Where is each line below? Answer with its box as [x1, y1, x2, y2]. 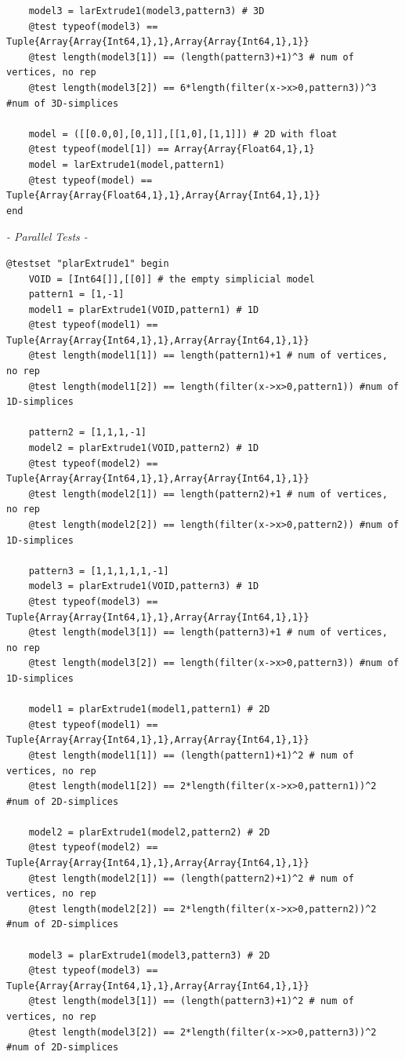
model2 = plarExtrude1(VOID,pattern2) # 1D [28, 442, 259, 454]
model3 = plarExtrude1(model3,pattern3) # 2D [28, 949, 270, 961]
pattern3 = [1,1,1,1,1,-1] [28, 565, 169, 577]
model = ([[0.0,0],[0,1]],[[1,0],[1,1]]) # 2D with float [28, 128, 338, 140]
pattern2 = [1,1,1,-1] [28, 427, 146, 439]
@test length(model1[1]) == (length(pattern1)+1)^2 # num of [28, 749, 354, 761]
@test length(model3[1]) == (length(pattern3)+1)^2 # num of [28, 995, 354, 1007]
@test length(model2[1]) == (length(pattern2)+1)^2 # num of [28, 872, 354, 884]
